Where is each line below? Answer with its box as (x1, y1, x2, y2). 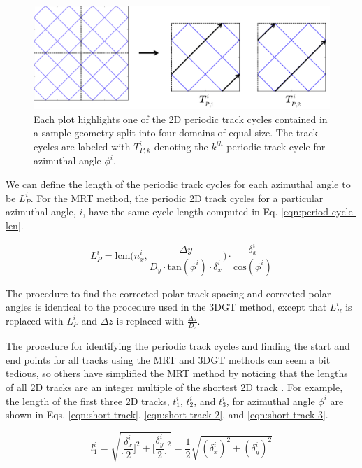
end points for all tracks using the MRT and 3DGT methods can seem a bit (6, 352, 331, 367)
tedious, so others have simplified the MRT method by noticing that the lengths (6, 366, 348, 381)
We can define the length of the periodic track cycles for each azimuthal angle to (6, 177, 351, 192)
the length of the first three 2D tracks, (6, 393, 170, 408)
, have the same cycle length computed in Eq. (82, 204, 278, 219)
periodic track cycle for (226, 139, 326, 154)
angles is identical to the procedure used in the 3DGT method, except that (6, 299, 327, 314)
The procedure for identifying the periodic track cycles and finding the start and (6, 339, 350, 353)
